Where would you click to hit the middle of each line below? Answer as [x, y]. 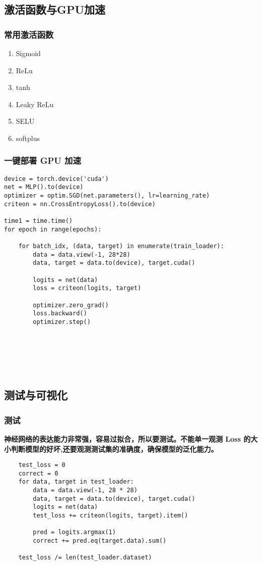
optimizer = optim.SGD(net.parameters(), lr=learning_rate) [107, 196]
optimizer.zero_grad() [71, 305]
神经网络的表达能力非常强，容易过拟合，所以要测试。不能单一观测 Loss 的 [127, 438]
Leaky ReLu [35, 104]
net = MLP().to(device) [44, 187]
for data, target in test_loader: [76, 482]
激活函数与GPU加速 [55, 9]
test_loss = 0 [42, 465]
